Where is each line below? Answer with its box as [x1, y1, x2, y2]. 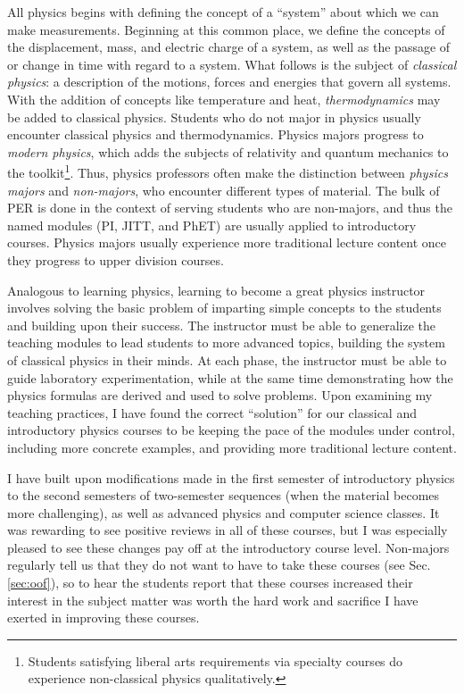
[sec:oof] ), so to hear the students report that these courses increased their [7, 573, 413, 592]
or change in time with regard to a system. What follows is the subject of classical [7, 54, 457, 73]
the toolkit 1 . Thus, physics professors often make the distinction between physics [7, 161, 448, 181]
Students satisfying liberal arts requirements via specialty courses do [28, 651, 403, 670]
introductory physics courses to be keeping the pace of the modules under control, [7, 421, 455, 439]
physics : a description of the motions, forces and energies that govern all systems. [7, 72, 452, 91]
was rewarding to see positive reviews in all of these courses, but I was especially [7, 521, 448, 539]
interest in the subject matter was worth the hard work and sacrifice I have [7, 590, 418, 609]
